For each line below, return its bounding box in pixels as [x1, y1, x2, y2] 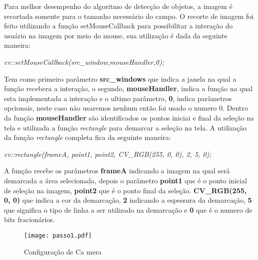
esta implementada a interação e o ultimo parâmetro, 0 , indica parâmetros [4, 93, 232, 103]
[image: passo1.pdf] [24, 232, 92, 239]
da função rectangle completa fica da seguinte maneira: [4, 132, 171, 142]
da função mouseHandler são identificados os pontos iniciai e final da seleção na [4, 112, 255, 123]
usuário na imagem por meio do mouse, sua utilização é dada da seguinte [4, 30, 228, 40]
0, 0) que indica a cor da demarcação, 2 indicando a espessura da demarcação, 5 [4, 195, 252, 205]
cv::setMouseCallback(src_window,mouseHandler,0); [4, 56, 164, 67]
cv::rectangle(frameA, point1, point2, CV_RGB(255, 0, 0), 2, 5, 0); [4, 148, 212, 159]
